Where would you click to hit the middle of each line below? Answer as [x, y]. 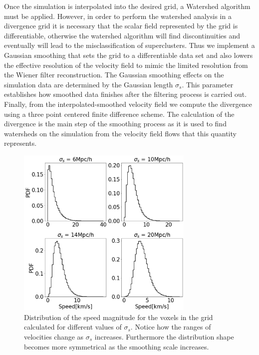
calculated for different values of [73, 327]
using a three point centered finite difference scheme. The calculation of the [119, 114]
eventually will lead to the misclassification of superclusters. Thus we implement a [129, 45]
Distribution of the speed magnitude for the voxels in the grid [119, 317]
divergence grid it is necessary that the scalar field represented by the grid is [121, 26]
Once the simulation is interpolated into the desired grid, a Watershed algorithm [127, 6]
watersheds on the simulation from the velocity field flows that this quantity [120, 133]
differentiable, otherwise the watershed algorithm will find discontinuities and [122, 35]
